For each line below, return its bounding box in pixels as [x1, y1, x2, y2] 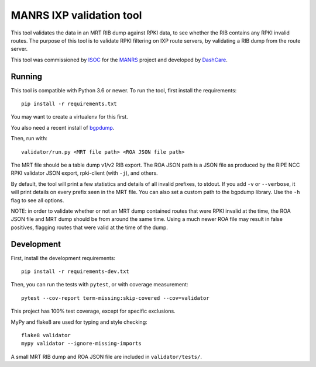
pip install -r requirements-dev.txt [21, 268, 130, 275]
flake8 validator [21, 332, 71, 338]
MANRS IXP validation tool [11, 9, 142, 22]
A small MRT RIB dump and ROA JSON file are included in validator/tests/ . [11, 353, 202, 360]
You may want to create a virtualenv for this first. [11, 113, 128, 120]
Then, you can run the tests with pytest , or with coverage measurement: [11, 281, 188, 288]
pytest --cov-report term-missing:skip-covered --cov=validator [21, 295, 210, 301]
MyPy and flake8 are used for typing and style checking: [11, 318, 147, 326]
